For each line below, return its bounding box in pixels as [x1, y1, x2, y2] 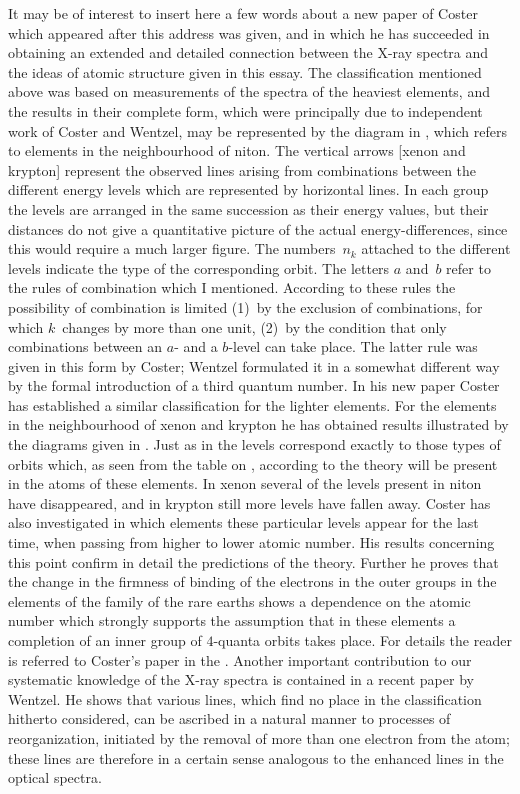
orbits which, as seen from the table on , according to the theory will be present [8, 453, 498, 474]
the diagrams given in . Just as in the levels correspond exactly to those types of [8, 434, 501, 455]
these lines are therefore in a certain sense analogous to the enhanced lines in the [8, 747, 504, 768]
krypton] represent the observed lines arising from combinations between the [8, 159, 477, 180]
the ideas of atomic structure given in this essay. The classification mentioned [8, 61, 482, 82]
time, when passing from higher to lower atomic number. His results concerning [8, 532, 495, 553]
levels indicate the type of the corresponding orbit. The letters [8, 257, 390, 278]
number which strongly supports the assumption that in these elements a [8, 610, 456, 631]
